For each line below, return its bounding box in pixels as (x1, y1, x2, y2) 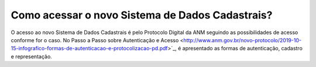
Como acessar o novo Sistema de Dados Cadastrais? (11, 9, 273, 21)
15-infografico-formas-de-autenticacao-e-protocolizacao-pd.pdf (11, 45, 168, 52)
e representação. (11, 53, 52, 60)
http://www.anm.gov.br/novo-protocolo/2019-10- (183, 36, 301, 43)
